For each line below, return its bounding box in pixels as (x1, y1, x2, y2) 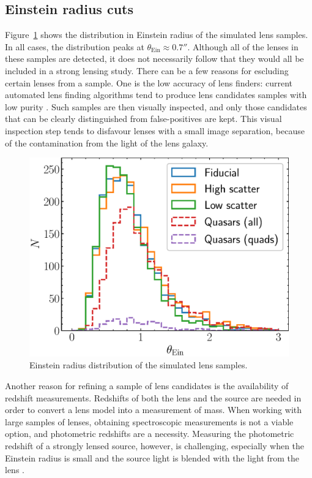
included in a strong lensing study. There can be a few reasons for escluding (5, 64, 289, 77)
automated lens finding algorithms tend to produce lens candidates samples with (5, 88, 307, 101)
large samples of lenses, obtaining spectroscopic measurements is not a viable (5, 415, 294, 428)
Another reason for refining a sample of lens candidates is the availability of (5, 379, 289, 392)
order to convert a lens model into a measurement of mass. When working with (5, 403, 302, 416)
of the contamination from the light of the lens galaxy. (5, 136, 209, 149)
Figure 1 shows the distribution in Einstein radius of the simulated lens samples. (5, 28, 308, 41)
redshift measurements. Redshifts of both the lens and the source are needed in (5, 391, 302, 404)
